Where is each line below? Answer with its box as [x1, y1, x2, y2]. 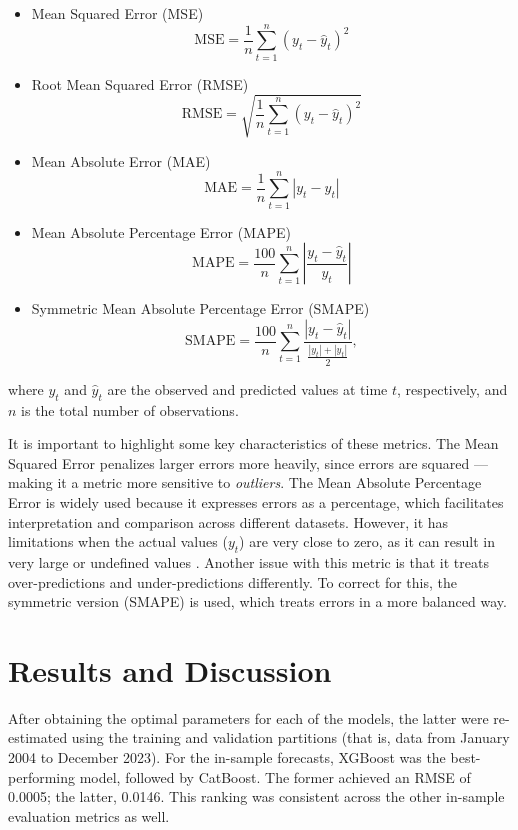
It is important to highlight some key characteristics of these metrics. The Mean [8, 433, 499, 454]
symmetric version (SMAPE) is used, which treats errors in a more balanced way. [8, 591, 507, 612]
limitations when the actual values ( [8, 531, 228, 552]
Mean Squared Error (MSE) [31, 3, 204, 23]
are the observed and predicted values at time [107, 378, 388, 399]
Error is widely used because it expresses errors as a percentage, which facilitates [8, 491, 504, 512]
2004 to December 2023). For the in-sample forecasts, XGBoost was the [8, 747, 446, 768]
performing [8, 766, 75, 787]
